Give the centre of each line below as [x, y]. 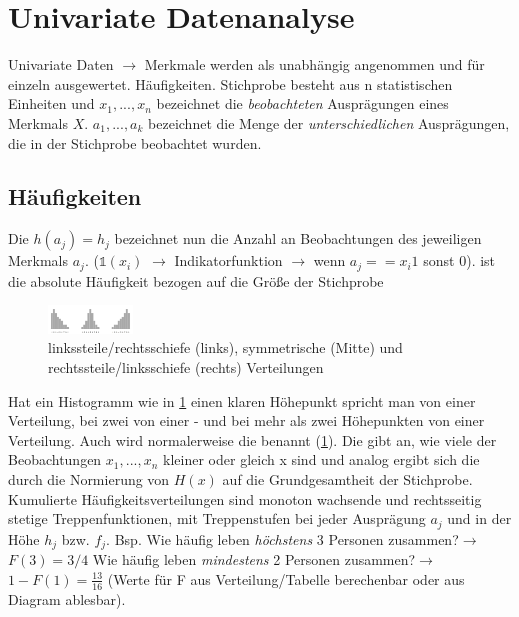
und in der [479, 518]
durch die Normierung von [89, 478]
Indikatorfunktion [228, 260]
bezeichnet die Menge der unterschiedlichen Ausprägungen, [329, 122]
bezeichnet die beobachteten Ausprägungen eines [302, 103]
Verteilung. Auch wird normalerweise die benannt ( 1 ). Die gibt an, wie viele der [252, 439]
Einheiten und [51, 103]
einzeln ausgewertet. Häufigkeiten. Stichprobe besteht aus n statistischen [230, 83]
